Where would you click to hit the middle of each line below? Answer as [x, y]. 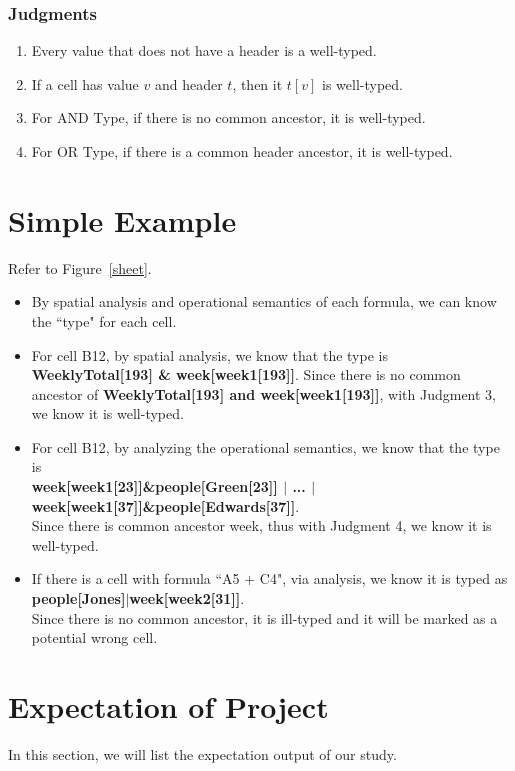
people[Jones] [78, 598]
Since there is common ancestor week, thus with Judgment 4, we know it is [261, 525]
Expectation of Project [168, 706]
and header [188, 83]
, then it [257, 83]
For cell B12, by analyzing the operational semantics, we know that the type [265, 446]
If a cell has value [85, 83]
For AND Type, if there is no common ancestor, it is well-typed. [228, 117]
